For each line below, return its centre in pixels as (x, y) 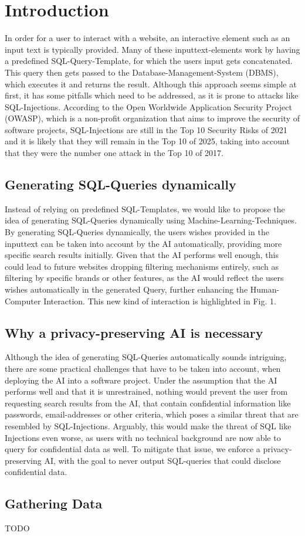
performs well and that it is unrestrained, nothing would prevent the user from (146, 391)
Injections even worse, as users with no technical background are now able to (143, 437)
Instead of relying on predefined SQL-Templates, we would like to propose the (145, 208)
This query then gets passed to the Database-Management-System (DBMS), (142, 72)
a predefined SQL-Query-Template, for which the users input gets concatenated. (149, 61)
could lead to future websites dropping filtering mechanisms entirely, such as (142, 266)
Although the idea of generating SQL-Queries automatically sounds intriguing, (146, 357)
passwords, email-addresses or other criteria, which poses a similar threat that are (152, 414)
